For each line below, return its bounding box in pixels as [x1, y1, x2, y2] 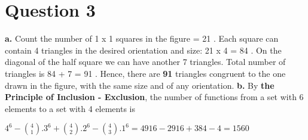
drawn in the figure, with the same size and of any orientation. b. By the [5, 79, 275, 91]
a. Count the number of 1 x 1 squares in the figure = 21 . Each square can [5, 32, 279, 45]
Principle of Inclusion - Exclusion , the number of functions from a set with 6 [5, 91, 304, 103]
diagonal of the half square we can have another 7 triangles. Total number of [5, 55, 286, 68]
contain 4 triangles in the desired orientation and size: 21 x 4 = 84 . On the [5, 43, 282, 56]
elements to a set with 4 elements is [5, 102, 136, 114]
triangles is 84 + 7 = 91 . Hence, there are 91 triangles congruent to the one [5, 67, 286, 79]
